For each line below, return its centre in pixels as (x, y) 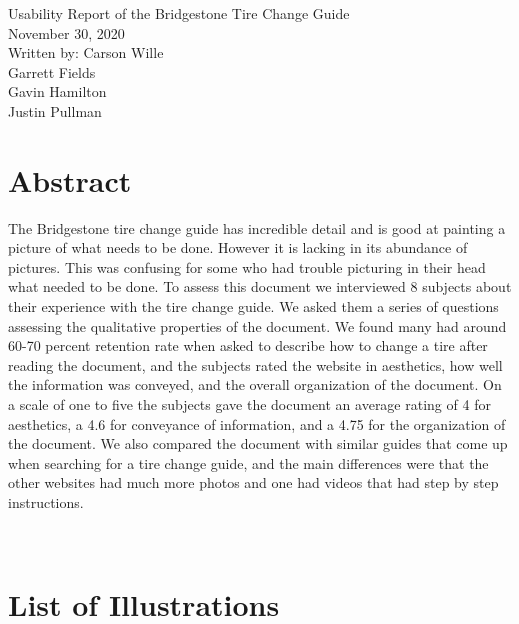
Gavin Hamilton (57, 91)
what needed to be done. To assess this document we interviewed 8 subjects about (260, 286)
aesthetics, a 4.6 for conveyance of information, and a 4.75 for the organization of (257, 423)
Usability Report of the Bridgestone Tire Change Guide (179, 13)
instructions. (46, 502)
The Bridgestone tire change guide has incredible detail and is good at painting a (257, 227)
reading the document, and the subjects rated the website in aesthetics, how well (255, 364)
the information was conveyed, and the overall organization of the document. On (255, 384)
